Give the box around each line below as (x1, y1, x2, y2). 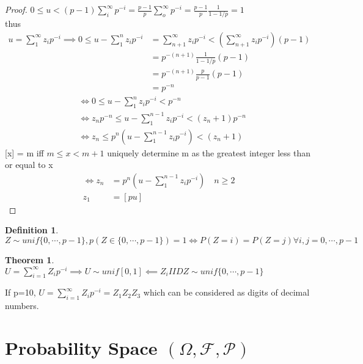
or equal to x (5, 158, 53, 171)
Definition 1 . (5, 224, 59, 236)
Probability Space (5, 335, 158, 360)
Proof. (5, 3, 28, 15)
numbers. (5, 299, 39, 312)
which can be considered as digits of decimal (143, 286, 310, 299)
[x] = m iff (5, 146, 44, 159)
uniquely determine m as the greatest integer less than (107, 146, 311, 159)
